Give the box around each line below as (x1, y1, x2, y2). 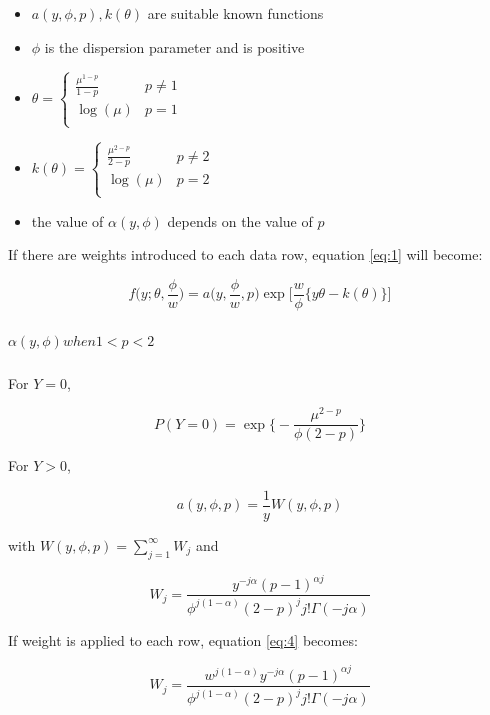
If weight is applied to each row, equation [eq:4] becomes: (8, 629, 358, 650)
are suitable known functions (147, 3, 324, 23)
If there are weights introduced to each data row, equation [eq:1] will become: (8, 244, 483, 265)
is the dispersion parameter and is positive (44, 36, 305, 57)
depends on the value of (167, 210, 313, 231)
